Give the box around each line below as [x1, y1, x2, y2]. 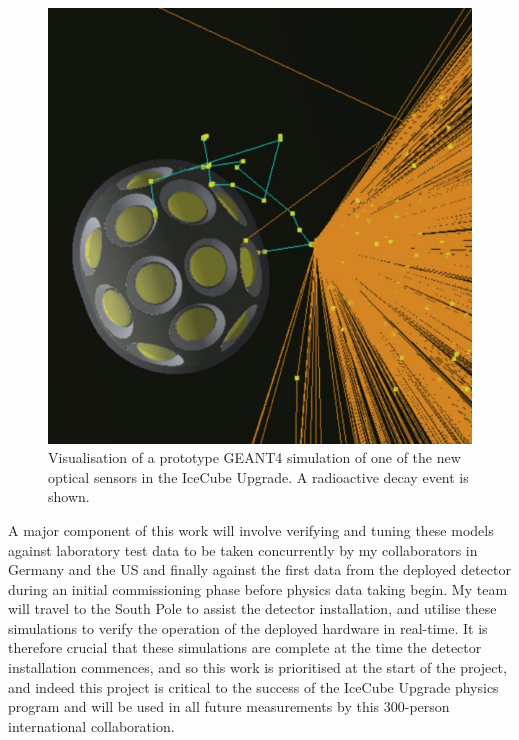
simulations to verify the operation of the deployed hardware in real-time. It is [8, 617, 488, 638]
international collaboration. [8, 715, 175, 736]
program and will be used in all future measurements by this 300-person [8, 696, 450, 717]
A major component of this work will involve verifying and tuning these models [8, 519, 494, 540]
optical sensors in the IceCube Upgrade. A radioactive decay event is [48, 466, 469, 487]
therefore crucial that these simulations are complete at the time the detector [8, 637, 482, 658]
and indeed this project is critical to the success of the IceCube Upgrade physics [8, 676, 499, 697]
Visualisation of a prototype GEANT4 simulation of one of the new [48, 447, 461, 468]
